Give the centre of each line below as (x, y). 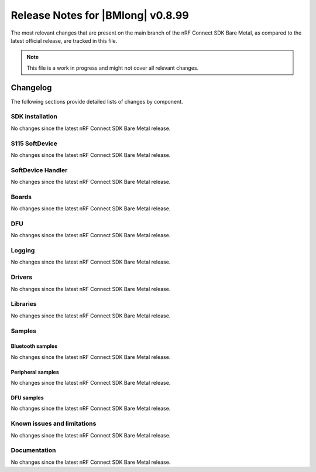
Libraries (24, 304)
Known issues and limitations (54, 423)
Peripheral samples (35, 372)
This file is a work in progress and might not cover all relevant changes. (113, 68)
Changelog (31, 88)
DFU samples (27, 398)
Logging (23, 251)
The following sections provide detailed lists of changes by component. (97, 101)
